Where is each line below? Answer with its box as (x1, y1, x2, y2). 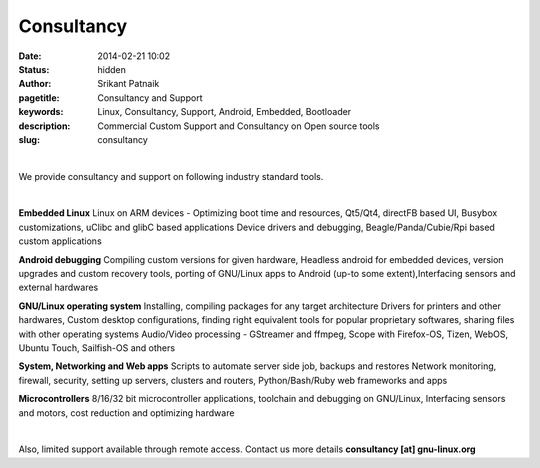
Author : (18, 78, 52, 90)
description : (18, 120, 71, 132)
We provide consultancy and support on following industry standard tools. (18, 170, 324, 182)
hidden (97, 63, 127, 75)
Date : (18, 50, 42, 62)
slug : (18, 133, 40, 145)
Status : (18, 63, 50, 75)
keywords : (18, 106, 64, 118)
